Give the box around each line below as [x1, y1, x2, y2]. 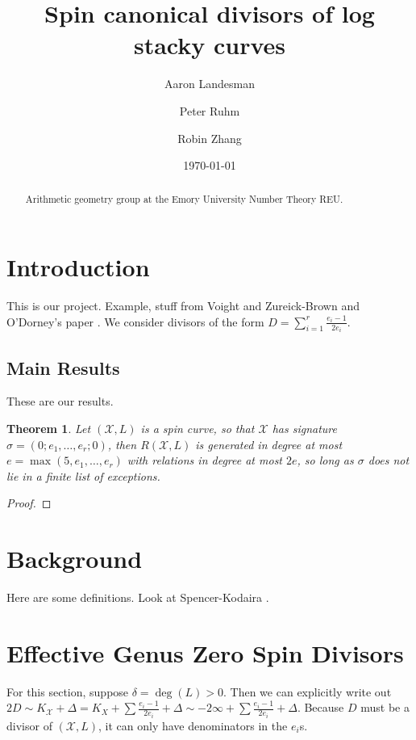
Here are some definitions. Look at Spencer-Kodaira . [6, 589, 269, 606]
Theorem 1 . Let [6, 419, 91, 436]
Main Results [6, 355, 120, 380]
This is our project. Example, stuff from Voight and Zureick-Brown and [6, 297, 360, 314]
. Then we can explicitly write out [223, 683, 392, 700]
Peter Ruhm [179, 102, 240, 119]
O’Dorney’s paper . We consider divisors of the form [6, 313, 264, 330]
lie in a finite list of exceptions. [6, 467, 160, 484]
